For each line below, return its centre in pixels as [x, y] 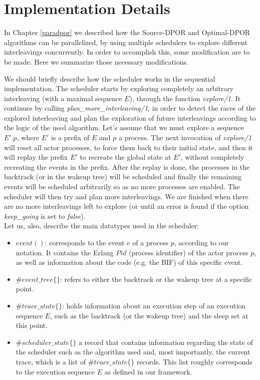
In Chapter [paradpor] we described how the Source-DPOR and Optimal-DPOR [127, 32]
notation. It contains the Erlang [65, 252]
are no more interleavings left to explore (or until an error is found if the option [126, 206]
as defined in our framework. [148, 371]
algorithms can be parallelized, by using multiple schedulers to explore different [126, 42]
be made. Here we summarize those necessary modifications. [96, 61]
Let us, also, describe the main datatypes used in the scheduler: [102, 226]
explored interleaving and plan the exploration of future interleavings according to [130, 117]
